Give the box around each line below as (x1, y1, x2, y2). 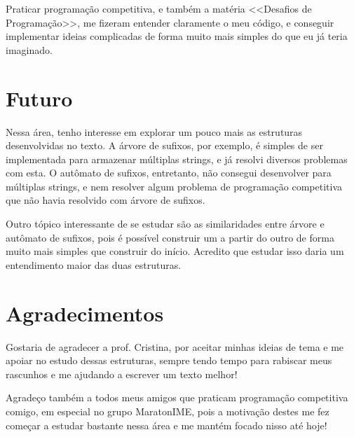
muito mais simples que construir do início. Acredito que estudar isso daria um (6, 244, 344, 258)
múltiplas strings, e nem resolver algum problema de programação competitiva (6, 179, 343, 193)
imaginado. (6, 42, 53, 57)
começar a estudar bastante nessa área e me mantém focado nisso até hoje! (6, 417, 327, 432)
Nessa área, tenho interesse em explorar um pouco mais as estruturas (6, 124, 303, 139)
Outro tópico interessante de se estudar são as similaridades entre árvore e (6, 216, 325, 231)
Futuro (6, 83, 73, 112)
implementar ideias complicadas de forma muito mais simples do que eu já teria (6, 29, 348, 43)
